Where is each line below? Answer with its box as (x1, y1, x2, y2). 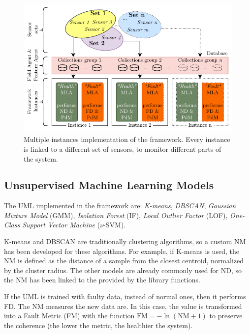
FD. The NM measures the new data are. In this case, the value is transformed (4, 301, 242, 311)
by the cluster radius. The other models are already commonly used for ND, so (4, 265, 242, 275)
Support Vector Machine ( (22, 220, 100, 230)
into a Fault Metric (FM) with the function (4, 310, 135, 321)
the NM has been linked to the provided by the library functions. (4, 275, 200, 285)
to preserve (209, 310, 243, 321)
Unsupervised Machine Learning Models (4, 177, 214, 193)
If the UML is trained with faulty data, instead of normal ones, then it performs (4, 291, 246, 302)
